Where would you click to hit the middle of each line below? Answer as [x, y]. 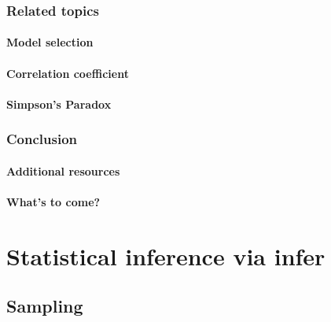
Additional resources [63, 170]
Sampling [45, 306]
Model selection [50, 42]
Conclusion [42, 139]
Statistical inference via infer [166, 255]
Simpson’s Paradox [59, 104]
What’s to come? [53, 202]
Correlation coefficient [68, 73]
